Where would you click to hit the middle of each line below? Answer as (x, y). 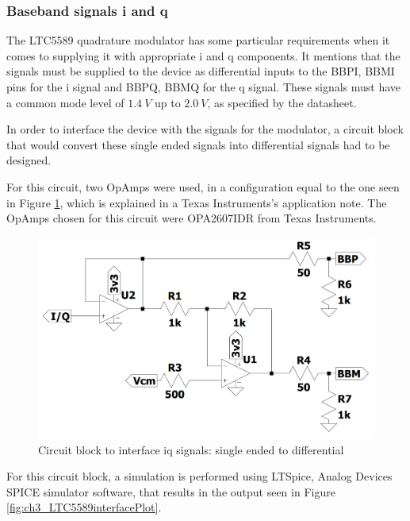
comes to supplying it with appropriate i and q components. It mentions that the (203, 55)
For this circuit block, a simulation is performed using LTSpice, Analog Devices (199, 476)
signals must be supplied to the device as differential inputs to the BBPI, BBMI (201, 71)
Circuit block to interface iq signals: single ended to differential (191, 449)
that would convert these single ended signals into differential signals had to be (198, 144)
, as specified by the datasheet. (282, 102)
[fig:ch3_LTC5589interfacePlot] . (84, 507)
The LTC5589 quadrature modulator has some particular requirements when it (198, 40)
